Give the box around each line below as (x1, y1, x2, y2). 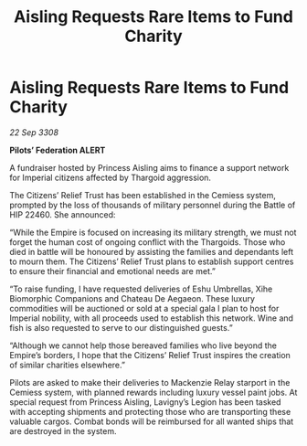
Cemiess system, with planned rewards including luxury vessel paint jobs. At (9, 387, 298, 398)
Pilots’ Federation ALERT (9, 144, 106, 155)
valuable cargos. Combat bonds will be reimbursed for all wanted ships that (9, 416, 294, 427)
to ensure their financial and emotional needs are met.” (9, 265, 217, 276)
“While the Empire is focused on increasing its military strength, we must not (9, 227, 297, 238)
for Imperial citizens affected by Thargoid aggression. (9, 172, 212, 183)
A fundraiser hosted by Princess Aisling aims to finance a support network (9, 162, 290, 173)
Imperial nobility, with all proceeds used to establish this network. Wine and (9, 313, 294, 324)
